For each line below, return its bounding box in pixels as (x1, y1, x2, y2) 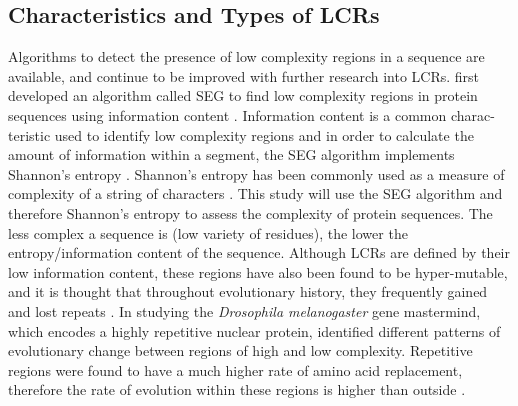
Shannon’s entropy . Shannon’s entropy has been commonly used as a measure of (8, 163, 505, 184)
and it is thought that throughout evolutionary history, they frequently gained (8, 281, 488, 302)
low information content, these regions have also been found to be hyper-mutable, (8, 261, 508, 282)
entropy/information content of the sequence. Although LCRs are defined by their (8, 242, 510, 263)
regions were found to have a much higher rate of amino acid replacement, (8, 359, 463, 380)
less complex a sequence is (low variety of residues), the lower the (8, 222, 408, 243)
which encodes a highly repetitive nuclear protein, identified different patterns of (8, 320, 501, 341)
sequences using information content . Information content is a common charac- (8, 104, 495, 125)
